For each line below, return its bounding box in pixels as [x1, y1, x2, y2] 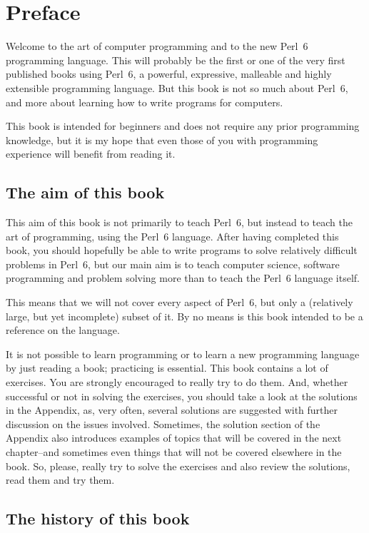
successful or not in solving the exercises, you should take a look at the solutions [6, 388, 358, 403]
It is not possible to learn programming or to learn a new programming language [6, 346, 360, 361]
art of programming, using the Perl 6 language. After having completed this [6, 228, 339, 243]
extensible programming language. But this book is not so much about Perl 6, [6, 80, 348, 95]
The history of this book [6, 507, 190, 529]
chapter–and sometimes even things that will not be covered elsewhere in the [6, 444, 342, 459]
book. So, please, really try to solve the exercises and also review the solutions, [6, 458, 350, 473]
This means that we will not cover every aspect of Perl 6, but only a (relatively [6, 295, 353, 310]
